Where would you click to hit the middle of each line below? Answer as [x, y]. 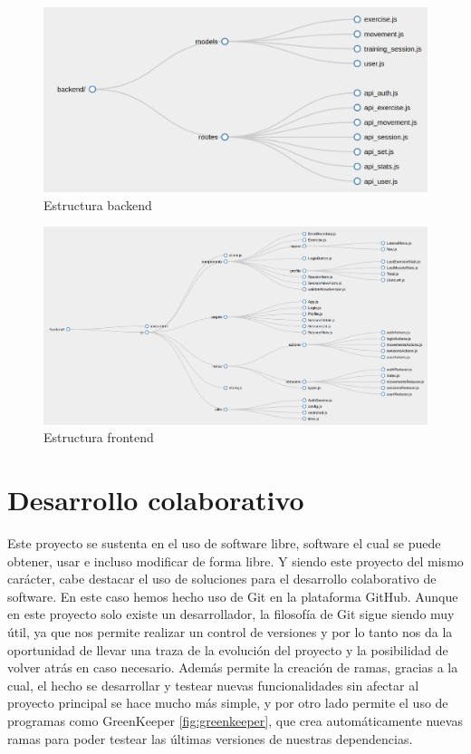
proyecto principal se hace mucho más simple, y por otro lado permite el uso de [228, 703]
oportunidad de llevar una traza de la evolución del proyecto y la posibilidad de [228, 649]
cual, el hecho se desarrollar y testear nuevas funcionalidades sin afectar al [213, 685]
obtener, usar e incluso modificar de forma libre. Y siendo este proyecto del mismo [235, 561]
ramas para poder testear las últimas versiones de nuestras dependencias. [210, 738]
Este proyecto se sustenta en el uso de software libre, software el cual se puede [224, 543]
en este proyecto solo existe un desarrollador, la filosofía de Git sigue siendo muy [231, 614]
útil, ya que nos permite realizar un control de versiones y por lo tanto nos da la [230, 632]
